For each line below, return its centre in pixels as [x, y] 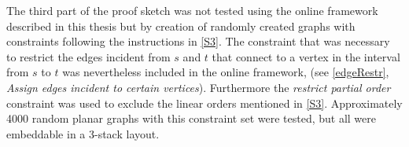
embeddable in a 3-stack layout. [83, 133]
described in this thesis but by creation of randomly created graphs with [181, 26]
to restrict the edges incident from [88, 56]
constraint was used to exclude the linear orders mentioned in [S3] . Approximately [204, 103]
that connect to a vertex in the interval [306, 56]
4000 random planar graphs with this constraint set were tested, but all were [191, 118]
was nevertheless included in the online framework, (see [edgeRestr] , [226, 72]
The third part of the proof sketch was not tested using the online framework [192, 10]
